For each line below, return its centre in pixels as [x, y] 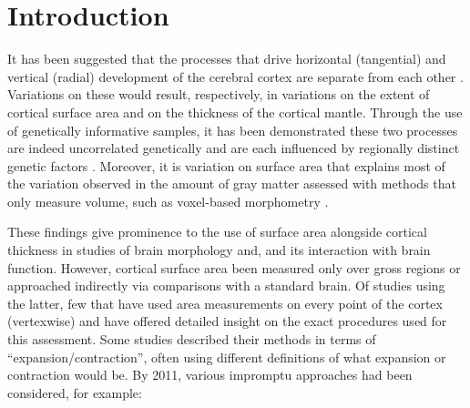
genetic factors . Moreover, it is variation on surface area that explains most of [226, 165]
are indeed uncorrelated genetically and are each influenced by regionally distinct [234, 148]
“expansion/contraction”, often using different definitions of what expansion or [227, 357]
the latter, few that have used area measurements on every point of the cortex [225, 303]
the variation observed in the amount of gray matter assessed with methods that [232, 184]
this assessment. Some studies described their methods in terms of [192, 339]
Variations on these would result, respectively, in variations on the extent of [219, 94]
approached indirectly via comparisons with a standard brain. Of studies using [226, 286]
